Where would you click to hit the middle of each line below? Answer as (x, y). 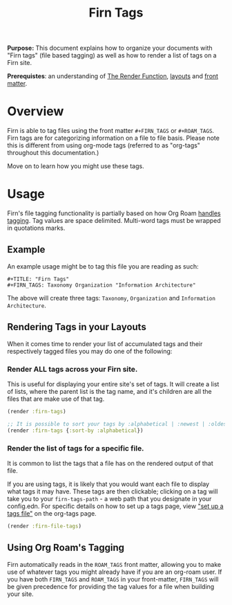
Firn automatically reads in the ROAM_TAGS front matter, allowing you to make (114, 564)
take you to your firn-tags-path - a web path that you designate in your (109, 498)
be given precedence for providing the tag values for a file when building (111, 586)
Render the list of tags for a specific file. (76, 448)
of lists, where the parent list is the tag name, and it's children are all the (109, 391)
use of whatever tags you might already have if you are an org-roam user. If (115, 572)
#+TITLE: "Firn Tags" (38, 279)
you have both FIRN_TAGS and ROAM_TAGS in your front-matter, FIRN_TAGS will (113, 579)
